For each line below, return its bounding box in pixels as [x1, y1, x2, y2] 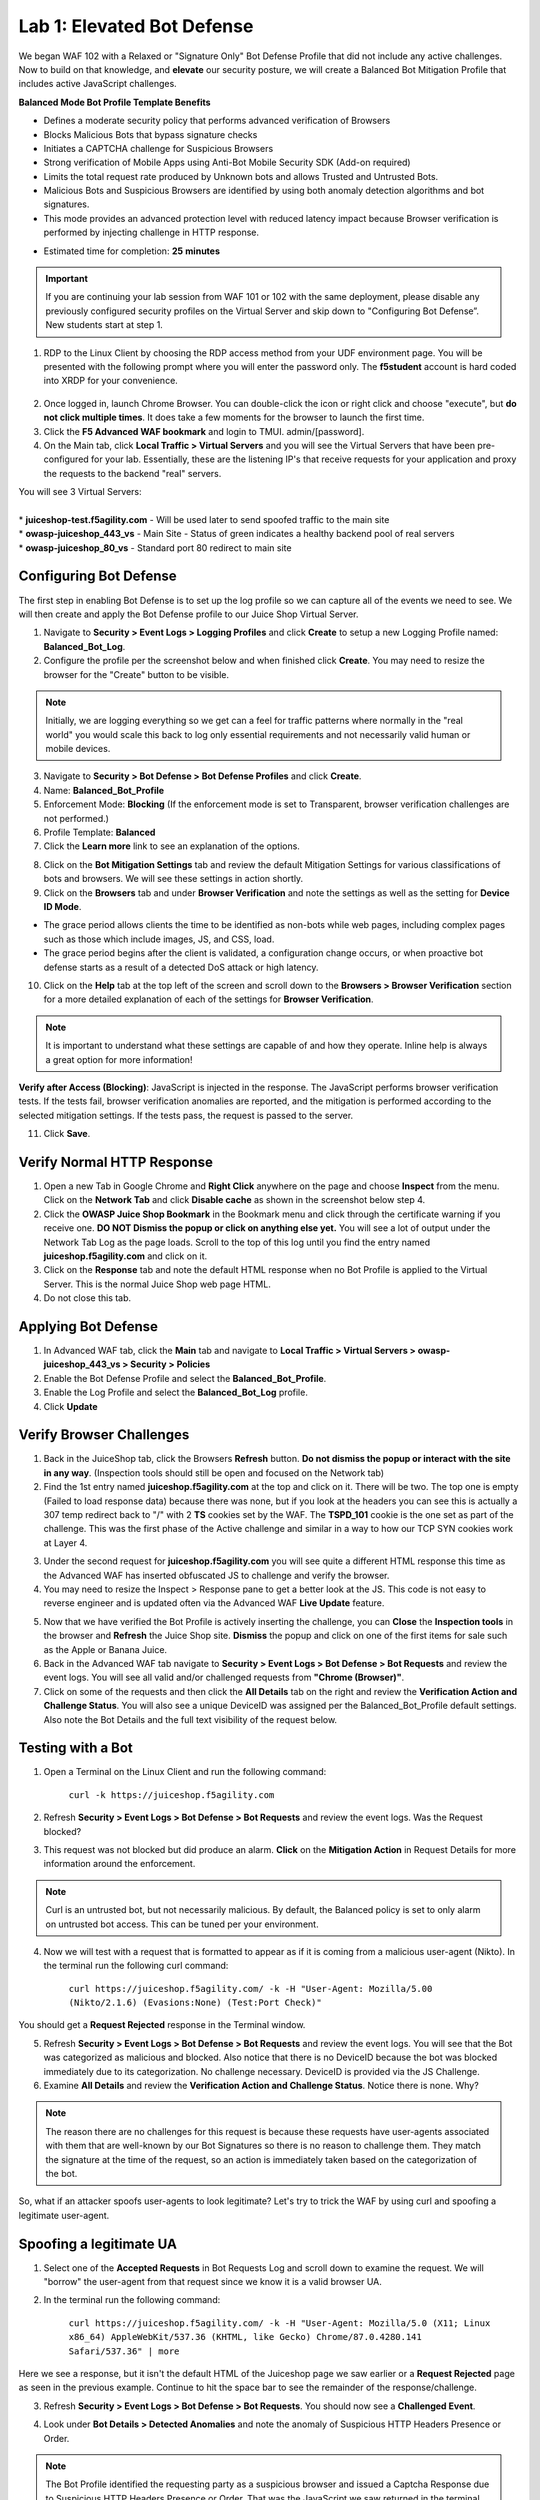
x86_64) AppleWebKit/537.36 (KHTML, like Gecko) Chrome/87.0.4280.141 [68, 2331, 422, 2343]
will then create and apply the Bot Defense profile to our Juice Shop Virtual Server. [18, 608, 359, 620]
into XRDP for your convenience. [43, 375, 179, 387]
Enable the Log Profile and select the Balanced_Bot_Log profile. [43, 1386, 309, 1399]
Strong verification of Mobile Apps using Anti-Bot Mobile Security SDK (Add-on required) [43, 156, 411, 169]
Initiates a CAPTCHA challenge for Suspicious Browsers [43, 142, 274, 154]
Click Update [43, 1400, 98, 1412]
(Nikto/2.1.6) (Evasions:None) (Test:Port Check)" [68, 1997, 322, 2009]
